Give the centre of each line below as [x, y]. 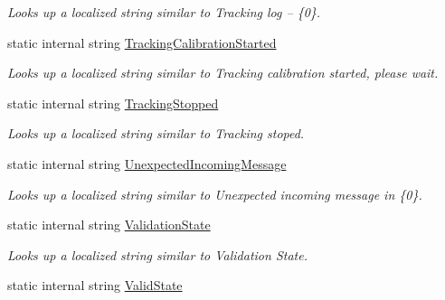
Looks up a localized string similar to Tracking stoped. [156, 133]
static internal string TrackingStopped [113, 103]
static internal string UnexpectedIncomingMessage [147, 163]
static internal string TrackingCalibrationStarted [142, 42]
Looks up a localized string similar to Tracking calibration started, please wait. [223, 73]
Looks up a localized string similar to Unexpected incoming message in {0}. [215, 194]
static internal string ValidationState [109, 225]
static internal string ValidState [95, 285]
